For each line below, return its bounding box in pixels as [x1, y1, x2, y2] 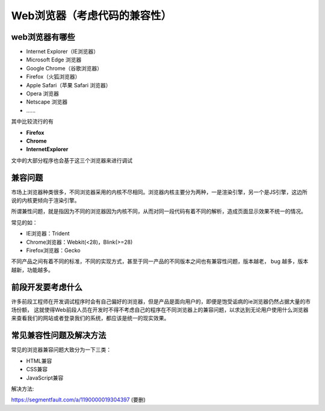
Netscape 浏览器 [26, 98, 68, 105]
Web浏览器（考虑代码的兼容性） [11, 9, 172, 22]
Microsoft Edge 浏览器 [26, 56, 82, 63]
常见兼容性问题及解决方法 [11, 330, 107, 341]
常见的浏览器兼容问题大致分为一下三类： [11, 346, 111, 353]
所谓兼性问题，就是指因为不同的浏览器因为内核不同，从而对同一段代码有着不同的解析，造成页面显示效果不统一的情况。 [11, 208, 306, 215]
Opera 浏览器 [26, 90, 60, 97]
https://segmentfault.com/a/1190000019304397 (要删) [11, 396, 146, 403]
